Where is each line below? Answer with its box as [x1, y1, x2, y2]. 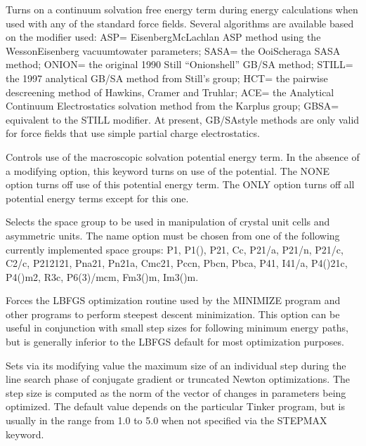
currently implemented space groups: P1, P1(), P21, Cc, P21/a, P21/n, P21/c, [6, 242, 344, 256]
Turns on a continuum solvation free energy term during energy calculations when [6, 2, 358, 16]
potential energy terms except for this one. [6, 190, 189, 205]
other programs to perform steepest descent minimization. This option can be [6, 306, 340, 321]
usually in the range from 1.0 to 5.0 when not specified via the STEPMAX [6, 413, 327, 428]
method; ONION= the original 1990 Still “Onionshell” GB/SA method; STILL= [6, 57, 353, 72]
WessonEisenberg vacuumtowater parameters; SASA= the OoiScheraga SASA [6, 43, 341, 58]
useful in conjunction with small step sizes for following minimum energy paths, [6, 320, 348, 335]
